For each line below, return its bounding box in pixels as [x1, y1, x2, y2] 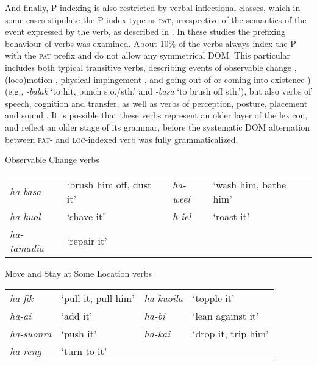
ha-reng [10, 344, 41, 359]
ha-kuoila [144, 291, 183, 306]
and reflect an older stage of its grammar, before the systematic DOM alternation [5, 120, 310, 133]
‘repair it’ [66, 234, 107, 248]
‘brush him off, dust [66, 177, 152, 192]
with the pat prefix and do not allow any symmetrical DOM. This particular [5, 49, 291, 62]
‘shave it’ [66, 209, 105, 223]
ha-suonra [10, 326, 52, 341]
